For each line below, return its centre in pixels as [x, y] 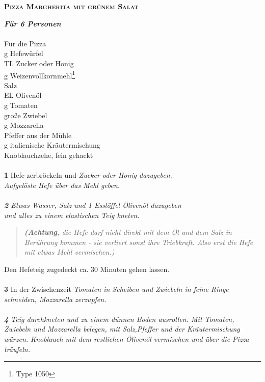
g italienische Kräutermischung [52, 145]
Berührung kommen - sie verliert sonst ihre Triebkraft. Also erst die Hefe [139, 242]
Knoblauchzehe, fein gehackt [49, 155]
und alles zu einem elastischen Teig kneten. [72, 215]
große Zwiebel [26, 115]
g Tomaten [21, 105]
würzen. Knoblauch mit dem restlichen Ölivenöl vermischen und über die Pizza [127, 339]
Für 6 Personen [33, 23]
